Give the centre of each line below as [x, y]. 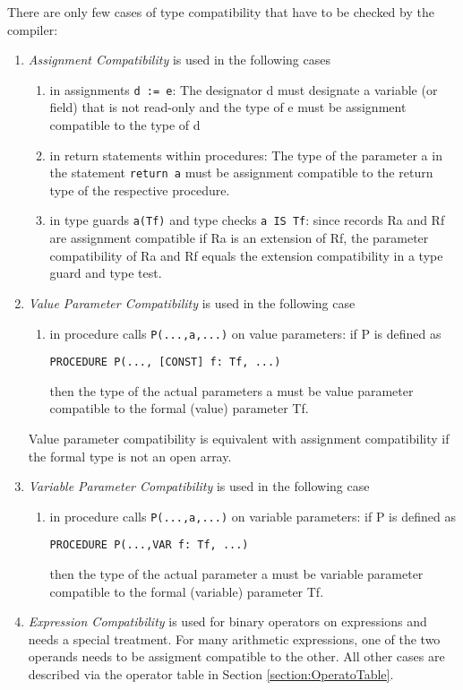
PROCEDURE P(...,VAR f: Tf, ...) [149, 545]
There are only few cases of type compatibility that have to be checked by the [221, 12]
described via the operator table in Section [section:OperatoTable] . [211, 674]
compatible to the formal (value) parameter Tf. [179, 408]
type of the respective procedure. [140, 190]
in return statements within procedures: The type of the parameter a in [246, 155]
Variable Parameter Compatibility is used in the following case [199, 486]
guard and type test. [106, 273]
